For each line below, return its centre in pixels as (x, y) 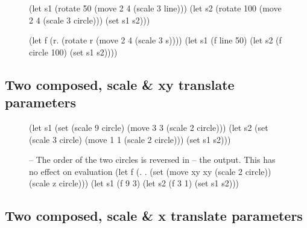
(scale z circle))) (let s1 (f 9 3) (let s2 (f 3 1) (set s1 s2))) (134, 183)
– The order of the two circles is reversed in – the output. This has (152, 160)
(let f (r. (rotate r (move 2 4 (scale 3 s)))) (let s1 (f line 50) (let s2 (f (155, 40)
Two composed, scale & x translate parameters (154, 216)
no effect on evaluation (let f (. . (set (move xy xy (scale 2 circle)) (150, 171)
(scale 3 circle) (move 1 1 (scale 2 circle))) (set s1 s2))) (130, 139)
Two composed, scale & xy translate (120, 84)
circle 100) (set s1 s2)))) (73, 52)
